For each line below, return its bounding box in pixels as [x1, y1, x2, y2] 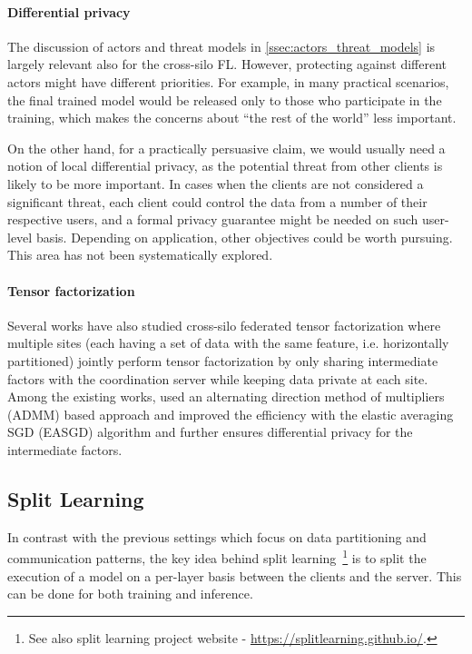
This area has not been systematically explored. [7, 245, 273, 264]
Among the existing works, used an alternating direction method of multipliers [7, 387, 445, 406]
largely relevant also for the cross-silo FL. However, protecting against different [7, 54, 447, 74]
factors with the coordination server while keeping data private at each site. [7, 369, 428, 388]
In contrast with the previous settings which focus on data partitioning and [7, 527, 427, 546]
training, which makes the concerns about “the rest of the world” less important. [7, 108, 457, 127]
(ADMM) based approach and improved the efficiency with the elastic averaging [7, 404, 454, 423]
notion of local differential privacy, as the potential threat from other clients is [7, 156, 443, 175]
